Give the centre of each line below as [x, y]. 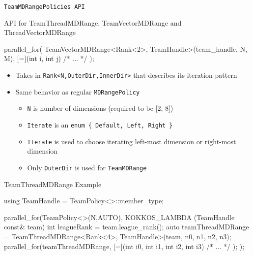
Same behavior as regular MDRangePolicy [78, 91]
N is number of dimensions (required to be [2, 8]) [100, 108]
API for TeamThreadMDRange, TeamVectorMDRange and [93, 22]
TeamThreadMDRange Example [53, 184]
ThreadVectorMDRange [40, 32]
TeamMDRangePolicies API [44, 7]
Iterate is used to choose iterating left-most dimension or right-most [132, 141]
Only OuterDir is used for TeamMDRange [87, 167]
